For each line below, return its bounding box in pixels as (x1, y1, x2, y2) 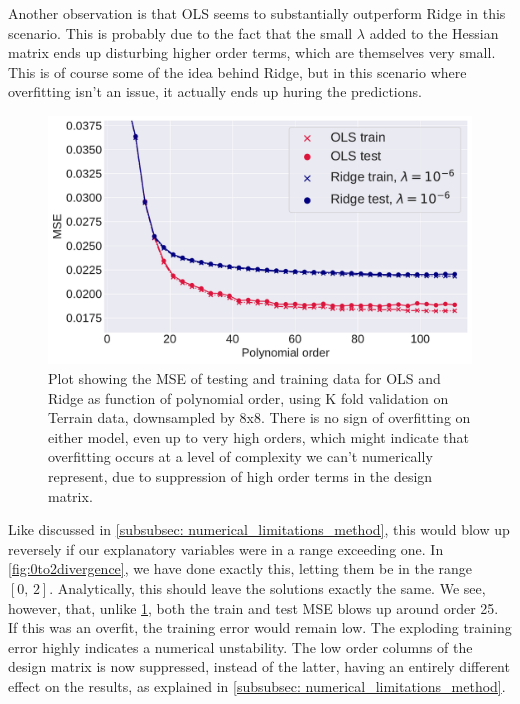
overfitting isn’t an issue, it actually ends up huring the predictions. (8, 81, 422, 102)
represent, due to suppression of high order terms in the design (48, 465, 433, 486)
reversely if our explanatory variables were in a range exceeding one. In (8, 538, 444, 559)
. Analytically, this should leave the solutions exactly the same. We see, (49, 577, 486, 598)
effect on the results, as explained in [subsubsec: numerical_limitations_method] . (8, 675, 506, 696)
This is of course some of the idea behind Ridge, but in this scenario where (8, 61, 467, 82)
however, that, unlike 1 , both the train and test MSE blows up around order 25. (8, 597, 499, 618)
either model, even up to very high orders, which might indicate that (48, 426, 470, 447)
